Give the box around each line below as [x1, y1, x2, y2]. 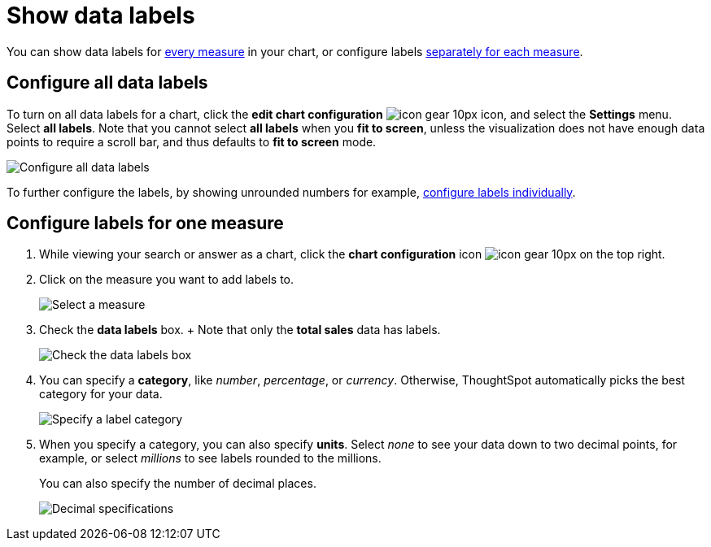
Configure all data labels [7, 72, 208, 93]
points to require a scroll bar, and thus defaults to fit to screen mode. [7, 134, 377, 149]
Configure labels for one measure [7, 213, 284, 234]
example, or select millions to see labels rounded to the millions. [39, 451, 382, 466]
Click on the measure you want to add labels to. [39, 272, 294, 287]
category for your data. [39, 387, 163, 402]
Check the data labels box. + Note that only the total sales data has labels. [39, 323, 441, 337]
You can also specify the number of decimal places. [39, 476, 316, 491]
